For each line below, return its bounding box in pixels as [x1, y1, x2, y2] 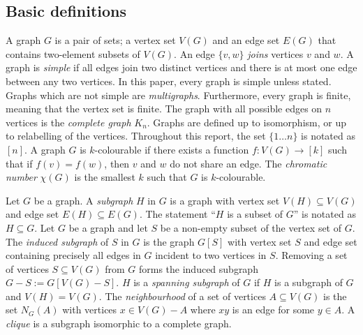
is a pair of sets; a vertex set [54, 33, 176, 47]
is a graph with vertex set [170, 193, 280, 207]
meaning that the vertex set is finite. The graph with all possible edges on [6, 101, 323, 116]
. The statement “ [139, 207, 216, 221]
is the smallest [74, 170, 135, 184]
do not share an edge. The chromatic [170, 156, 327, 170]
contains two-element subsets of [6, 46, 140, 61]
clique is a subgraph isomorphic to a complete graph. [6, 316, 232, 331]
